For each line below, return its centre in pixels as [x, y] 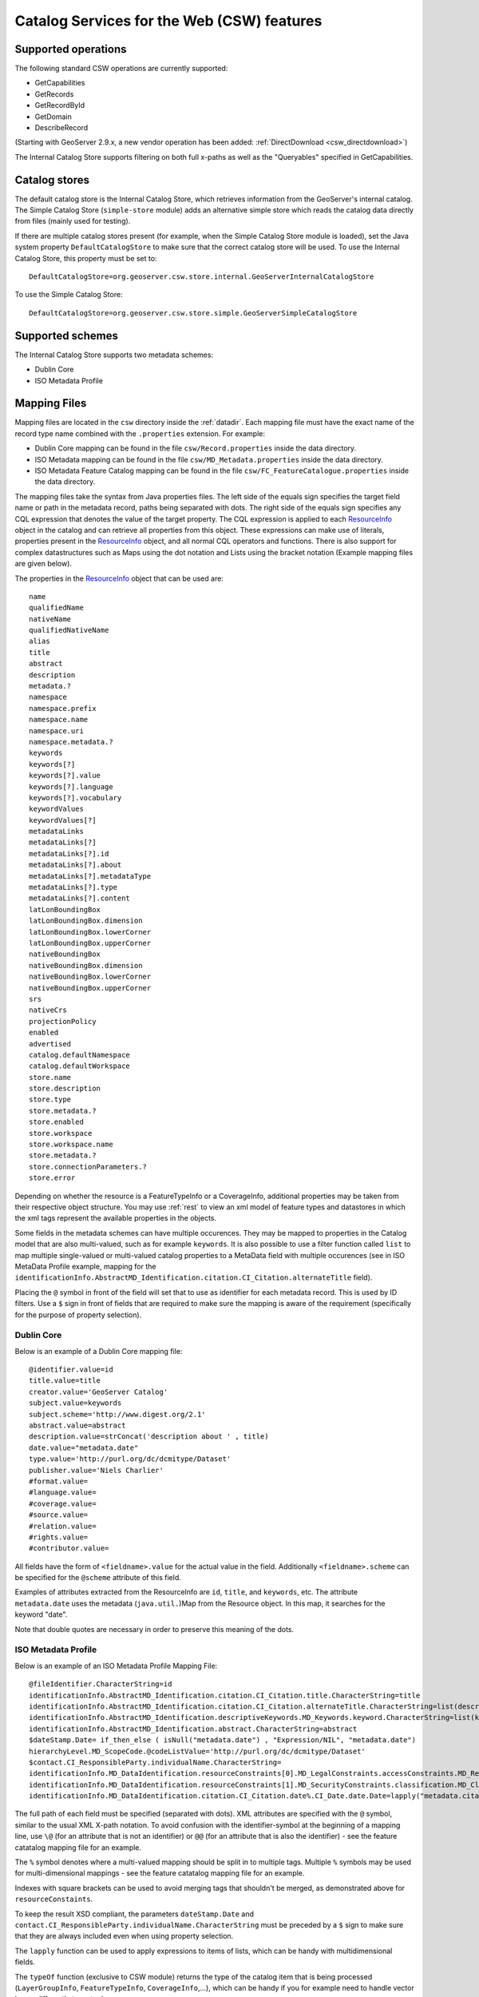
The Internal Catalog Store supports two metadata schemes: [114, 355]
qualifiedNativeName [69, 630]
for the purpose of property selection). [78, 1315]
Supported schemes [67, 335]
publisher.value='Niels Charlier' [96, 1470]
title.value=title [65, 1381]
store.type [50, 1100]
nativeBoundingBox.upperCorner [90, 988]
